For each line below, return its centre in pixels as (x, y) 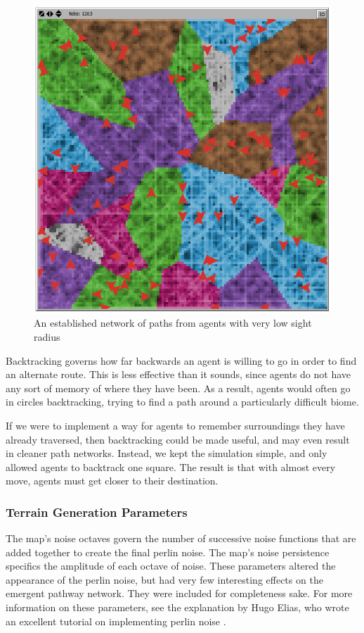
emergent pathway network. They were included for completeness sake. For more (179, 593)
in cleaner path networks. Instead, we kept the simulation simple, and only (167, 453)
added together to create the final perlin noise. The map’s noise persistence (168, 552)
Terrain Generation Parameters (97, 512)
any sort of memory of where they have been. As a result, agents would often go (178, 388)
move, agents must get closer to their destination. (112, 481)
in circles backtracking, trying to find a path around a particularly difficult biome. (182, 402)
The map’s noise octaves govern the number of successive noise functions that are (181, 538)
